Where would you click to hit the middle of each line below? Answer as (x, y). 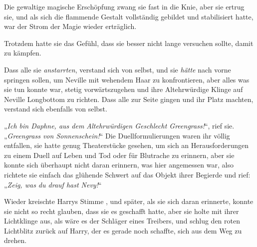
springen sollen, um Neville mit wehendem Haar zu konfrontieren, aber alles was (127, 79)
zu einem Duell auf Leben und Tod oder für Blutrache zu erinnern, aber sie (119, 155)
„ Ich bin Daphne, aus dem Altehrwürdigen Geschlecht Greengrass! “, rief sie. (119, 125)
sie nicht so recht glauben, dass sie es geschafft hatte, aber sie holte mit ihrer (122, 211)
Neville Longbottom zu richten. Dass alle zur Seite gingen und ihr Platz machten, (129, 99)
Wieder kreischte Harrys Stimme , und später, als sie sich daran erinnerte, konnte (129, 201)
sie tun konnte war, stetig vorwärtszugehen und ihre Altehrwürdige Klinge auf (124, 89)
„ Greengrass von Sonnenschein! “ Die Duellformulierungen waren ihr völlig (117, 135)
